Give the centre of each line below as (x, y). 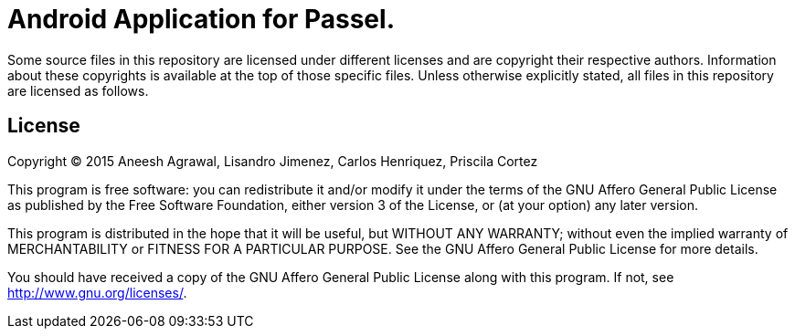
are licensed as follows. (78, 90)
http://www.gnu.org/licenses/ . (97, 292)
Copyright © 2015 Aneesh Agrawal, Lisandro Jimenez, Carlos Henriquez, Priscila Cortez (273, 161)
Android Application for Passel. (201, 19)
